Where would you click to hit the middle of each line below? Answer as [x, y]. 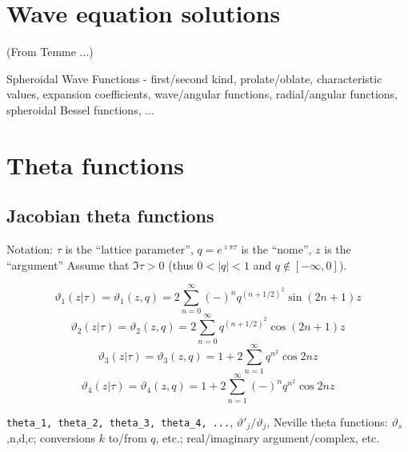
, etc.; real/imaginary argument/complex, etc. [268, 438]
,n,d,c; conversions [51, 438]
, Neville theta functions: [327, 421]
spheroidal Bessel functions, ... [80, 109]
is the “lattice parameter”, [129, 249]
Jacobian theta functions [110, 216]
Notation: [30, 249]
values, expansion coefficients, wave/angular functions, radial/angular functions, [202, 94]
